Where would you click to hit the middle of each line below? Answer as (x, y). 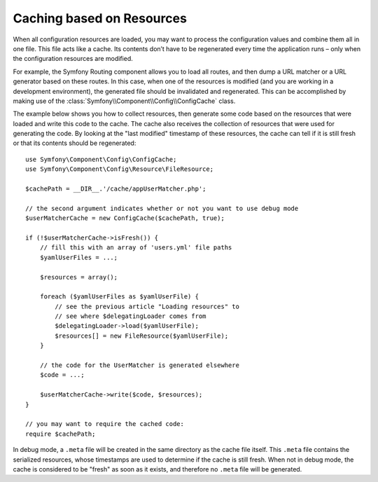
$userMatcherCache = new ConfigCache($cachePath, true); (125, 218)
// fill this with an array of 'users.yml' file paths (136, 248)
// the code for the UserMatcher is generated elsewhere (139, 365)
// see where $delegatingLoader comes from (131, 316)
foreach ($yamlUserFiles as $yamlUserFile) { (119, 297)
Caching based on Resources (100, 18)
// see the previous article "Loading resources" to (147, 306)
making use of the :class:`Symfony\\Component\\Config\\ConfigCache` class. (124, 101)
